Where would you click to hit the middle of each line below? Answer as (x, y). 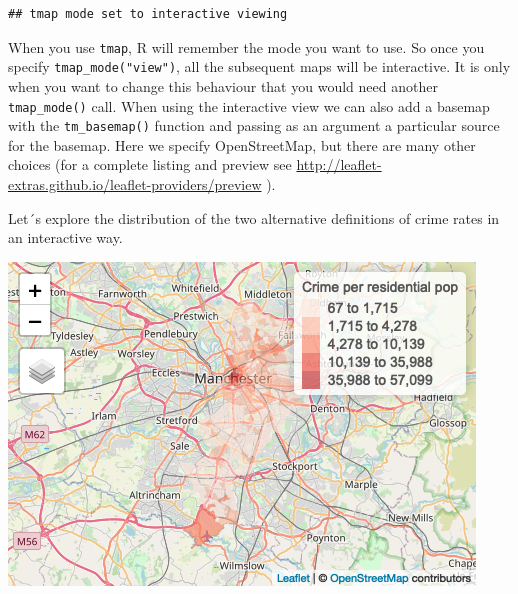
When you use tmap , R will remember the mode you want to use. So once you (246, 46)
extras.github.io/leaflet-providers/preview (135, 184)
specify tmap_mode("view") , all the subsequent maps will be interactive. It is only (259, 66)
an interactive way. (65, 237)
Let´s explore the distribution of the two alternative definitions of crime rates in (254, 217)
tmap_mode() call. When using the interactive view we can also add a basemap (249, 105)
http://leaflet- (339, 164)
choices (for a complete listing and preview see (150, 164)
